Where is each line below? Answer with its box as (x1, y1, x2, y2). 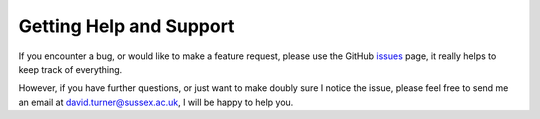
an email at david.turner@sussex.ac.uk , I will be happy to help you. (18, 96, 294, 108)
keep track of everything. (18, 63, 123, 75)
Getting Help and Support (18, 15, 235, 37)
